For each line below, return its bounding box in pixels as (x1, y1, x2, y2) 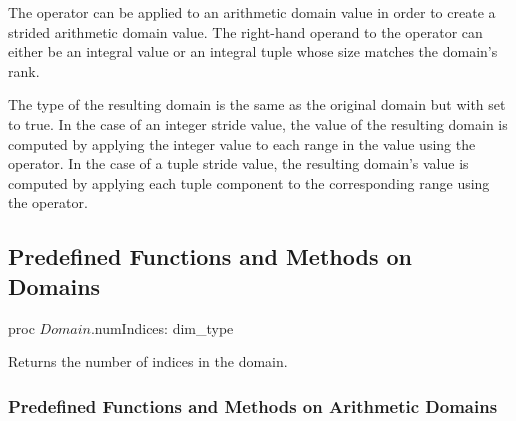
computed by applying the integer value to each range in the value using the (8, 133, 476, 154)
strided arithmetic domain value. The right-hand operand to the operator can (8, 21, 483, 42)
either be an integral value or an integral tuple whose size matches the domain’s (8, 41, 498, 62)
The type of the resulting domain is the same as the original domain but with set (8, 94, 506, 115)
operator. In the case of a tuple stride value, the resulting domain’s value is (8, 153, 469, 174)
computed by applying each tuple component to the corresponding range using (8, 172, 490, 193)
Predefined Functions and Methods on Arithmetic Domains (8, 393, 498, 418)
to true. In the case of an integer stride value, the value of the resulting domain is (8, 113, 508, 134)
